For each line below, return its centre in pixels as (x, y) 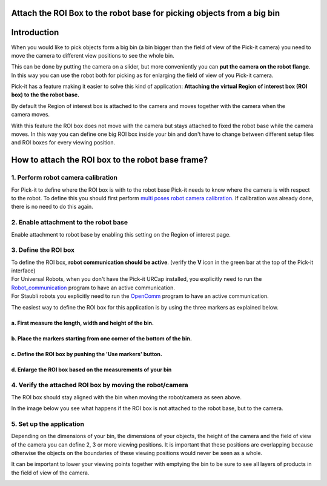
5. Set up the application (48, 424)
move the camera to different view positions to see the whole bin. (93, 55)
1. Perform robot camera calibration (64, 178)
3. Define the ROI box (43, 250)
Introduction (35, 32)
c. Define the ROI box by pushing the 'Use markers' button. (87, 354)
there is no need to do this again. (52, 207)
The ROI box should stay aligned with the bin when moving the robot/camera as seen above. (127, 397)
